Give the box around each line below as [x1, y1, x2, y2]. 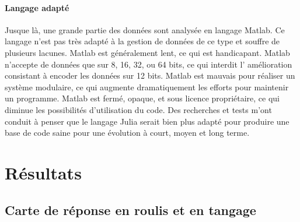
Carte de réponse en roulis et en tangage [5, 200, 256, 219]
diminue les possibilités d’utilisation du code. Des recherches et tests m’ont [5, 103, 272, 115]
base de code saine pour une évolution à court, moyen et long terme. [5, 126, 250, 139]
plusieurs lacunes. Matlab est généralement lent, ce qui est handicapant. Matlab [5, 46, 290, 58]
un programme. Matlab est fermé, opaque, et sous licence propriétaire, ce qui [5, 92, 280, 104]
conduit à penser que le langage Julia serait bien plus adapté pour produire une [5, 115, 289, 127]
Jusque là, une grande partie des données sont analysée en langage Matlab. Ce [5, 23, 285, 36]
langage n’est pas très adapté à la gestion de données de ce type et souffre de [5, 35, 280, 47]
